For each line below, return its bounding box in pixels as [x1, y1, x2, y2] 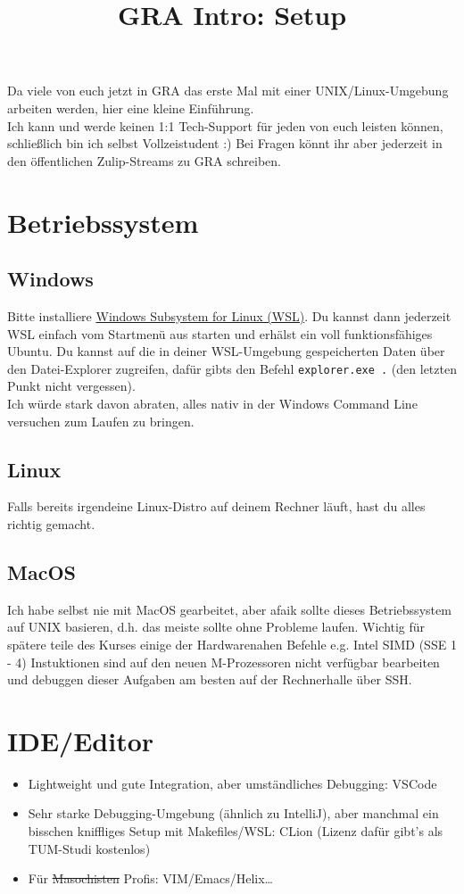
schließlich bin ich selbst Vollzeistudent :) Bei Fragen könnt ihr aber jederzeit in [7, 134, 443, 153]
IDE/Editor [7, 722, 154, 758]
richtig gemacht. [7, 514, 95, 533]
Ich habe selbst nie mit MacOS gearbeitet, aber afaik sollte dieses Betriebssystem [7, 600, 452, 618]
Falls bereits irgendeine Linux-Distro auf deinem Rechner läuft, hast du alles [7, 497, 426, 516]
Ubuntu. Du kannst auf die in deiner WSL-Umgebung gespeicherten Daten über [7, 342, 445, 360]
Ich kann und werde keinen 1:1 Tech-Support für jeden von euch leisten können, [7, 116, 443, 135]
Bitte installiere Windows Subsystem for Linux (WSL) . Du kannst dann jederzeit [7, 306, 452, 325]
